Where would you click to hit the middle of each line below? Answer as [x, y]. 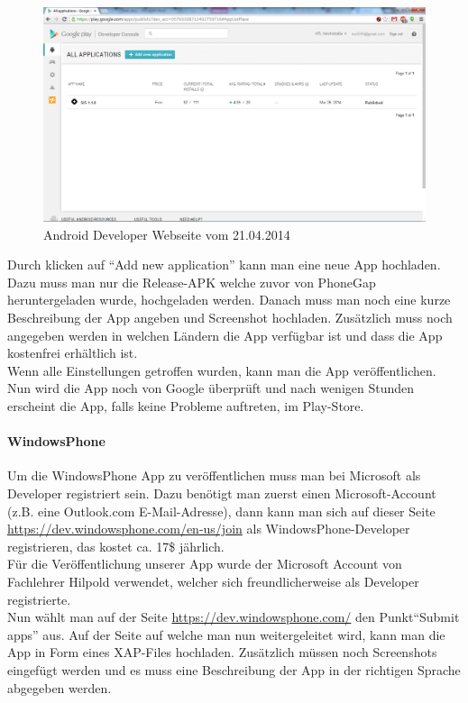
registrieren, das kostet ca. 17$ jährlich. [116, 546]
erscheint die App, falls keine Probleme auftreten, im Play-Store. [186, 406]
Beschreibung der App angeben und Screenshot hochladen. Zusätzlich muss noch [230, 318]
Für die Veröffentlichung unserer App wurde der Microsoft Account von [205, 564]
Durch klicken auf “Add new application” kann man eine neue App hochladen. [224, 265]
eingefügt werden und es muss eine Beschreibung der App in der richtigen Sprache [234, 669]
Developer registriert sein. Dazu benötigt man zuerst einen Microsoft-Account [222, 493]
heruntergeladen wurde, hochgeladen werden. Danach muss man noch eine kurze [229, 300]
